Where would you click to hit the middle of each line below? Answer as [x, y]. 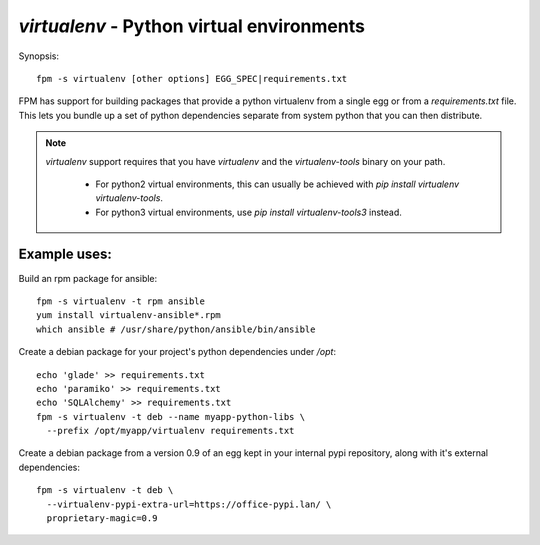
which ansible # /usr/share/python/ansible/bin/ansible [176, 329]
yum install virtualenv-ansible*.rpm [129, 315]
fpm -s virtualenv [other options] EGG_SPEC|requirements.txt [192, 78]
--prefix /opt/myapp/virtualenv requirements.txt [170, 431]
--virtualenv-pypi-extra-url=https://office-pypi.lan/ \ [189, 504]
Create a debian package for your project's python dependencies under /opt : [177, 352]
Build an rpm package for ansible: [88, 278]
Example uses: [65, 254]
